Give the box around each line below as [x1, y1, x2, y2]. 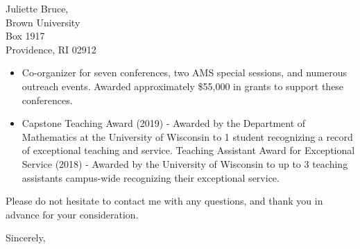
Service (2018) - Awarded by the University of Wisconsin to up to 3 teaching [22, 156, 348, 171]
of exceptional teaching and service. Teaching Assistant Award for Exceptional [22, 143, 355, 157]
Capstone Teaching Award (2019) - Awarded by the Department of [22, 116, 306, 130]
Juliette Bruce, [6, 1, 69, 15]
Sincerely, [6, 230, 46, 245]
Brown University [6, 15, 80, 29]
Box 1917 [6, 28, 45, 43]
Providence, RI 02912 [6, 42, 96, 56]
